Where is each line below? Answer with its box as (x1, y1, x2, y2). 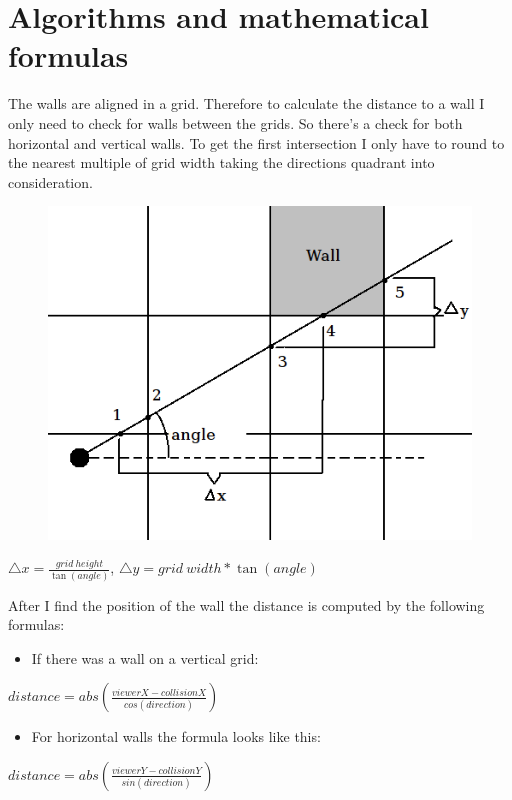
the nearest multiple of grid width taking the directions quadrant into (8, 152, 435, 173)
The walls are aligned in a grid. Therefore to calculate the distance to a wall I (8, 93, 485, 114)
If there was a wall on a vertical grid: (31, 647, 259, 668)
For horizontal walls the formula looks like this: (31, 726, 321, 747)
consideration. (8, 171, 93, 192)
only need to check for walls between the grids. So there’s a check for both (8, 112, 463, 133)
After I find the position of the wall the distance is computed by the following (8, 594, 485, 615)
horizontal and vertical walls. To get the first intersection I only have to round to (8, 132, 505, 153)
